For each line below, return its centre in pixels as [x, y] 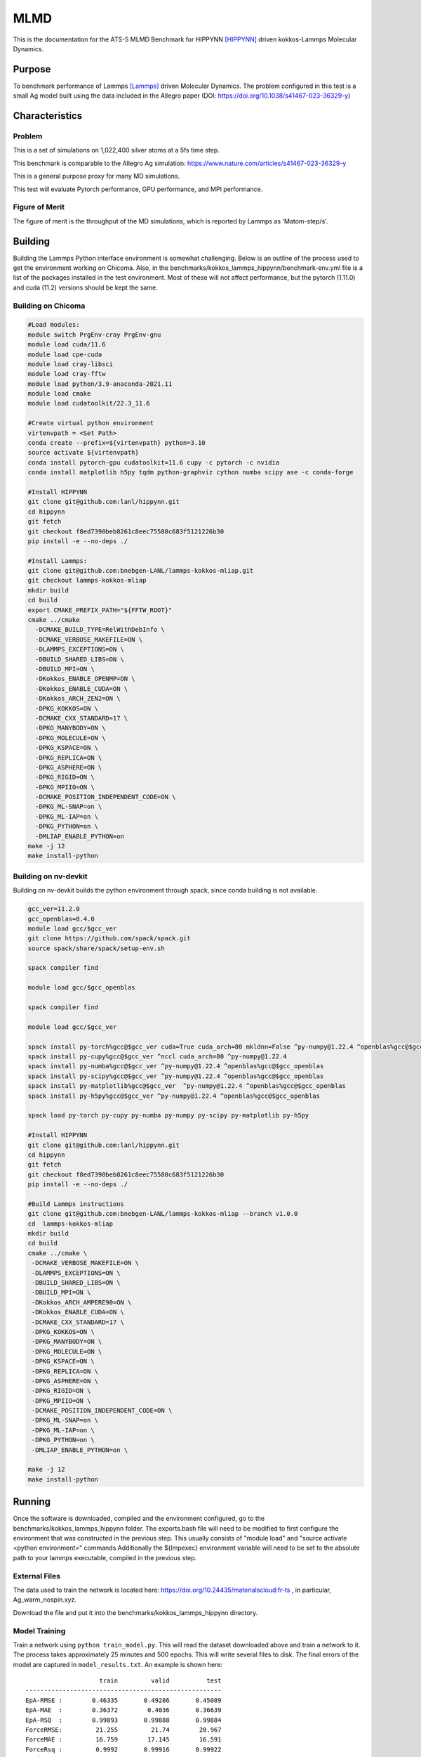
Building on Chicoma [49, 306]
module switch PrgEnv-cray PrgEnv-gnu [94, 335]
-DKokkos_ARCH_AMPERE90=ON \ [82, 1302]
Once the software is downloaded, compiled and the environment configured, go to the [139, 1519]
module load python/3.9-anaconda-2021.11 [100, 384]
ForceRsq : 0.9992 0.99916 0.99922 [123, 1749]
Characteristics [48, 116]
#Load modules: [54, 325]
